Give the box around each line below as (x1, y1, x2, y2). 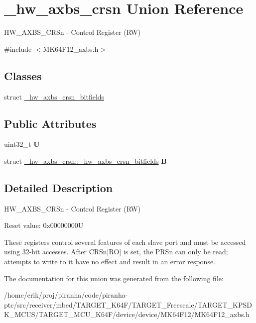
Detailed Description (4, 180, 113, 195)
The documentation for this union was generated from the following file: (4, 273, 224, 283)
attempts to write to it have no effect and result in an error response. (4, 256, 216, 267)
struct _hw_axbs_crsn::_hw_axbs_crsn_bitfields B (4, 155, 167, 166)
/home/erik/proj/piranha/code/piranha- (4, 290, 128, 300)
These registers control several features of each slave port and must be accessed (4, 236, 246, 247)
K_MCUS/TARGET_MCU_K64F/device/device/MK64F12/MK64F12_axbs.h (4, 309, 250, 320)
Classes (4, 68, 42, 83)
